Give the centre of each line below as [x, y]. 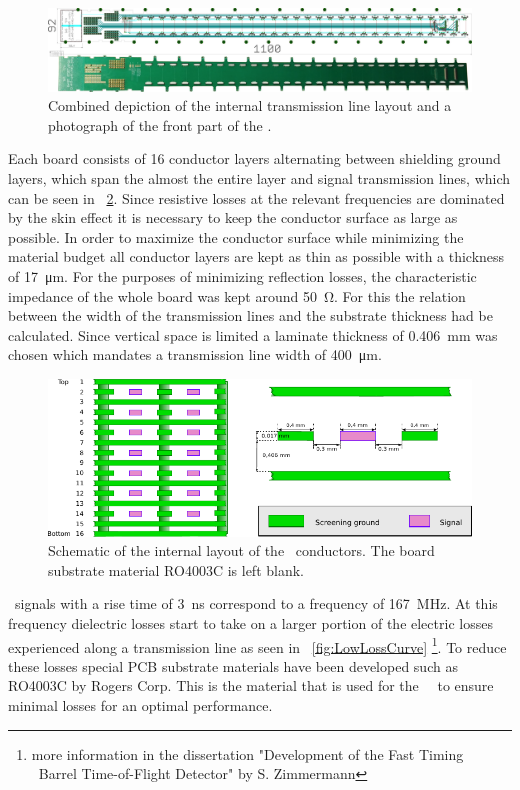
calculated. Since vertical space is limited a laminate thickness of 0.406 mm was [253, 334]
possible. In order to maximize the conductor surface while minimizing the [236, 236]
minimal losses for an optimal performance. [140, 704]
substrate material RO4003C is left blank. [176, 569]
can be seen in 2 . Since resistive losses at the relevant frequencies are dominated [256, 197]
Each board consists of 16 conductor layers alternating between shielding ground [254, 158]
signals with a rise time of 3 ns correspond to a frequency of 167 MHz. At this [256, 603]
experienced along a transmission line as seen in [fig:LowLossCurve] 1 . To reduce [257, 645]
